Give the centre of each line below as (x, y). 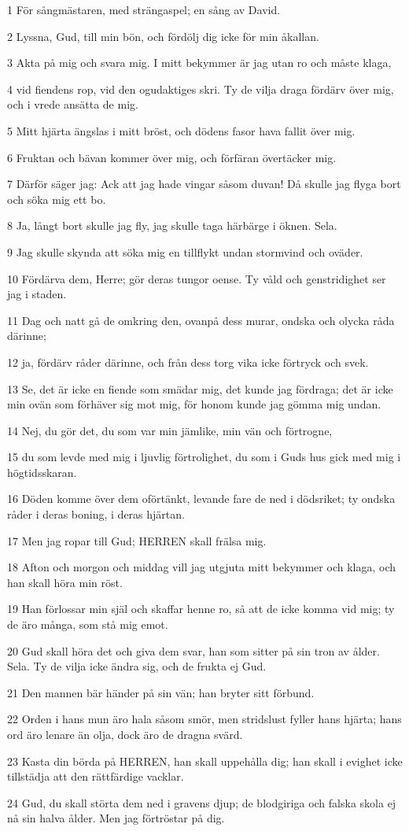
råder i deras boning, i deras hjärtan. (96, 514)
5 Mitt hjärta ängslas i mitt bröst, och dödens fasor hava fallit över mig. (181, 130)
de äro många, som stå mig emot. (88, 624)
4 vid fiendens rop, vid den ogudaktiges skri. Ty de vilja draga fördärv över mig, (201, 89)
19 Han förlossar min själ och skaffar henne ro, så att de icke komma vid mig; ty (201, 609)
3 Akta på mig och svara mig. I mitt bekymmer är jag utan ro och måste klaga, (199, 63)
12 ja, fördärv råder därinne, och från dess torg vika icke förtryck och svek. (188, 362)
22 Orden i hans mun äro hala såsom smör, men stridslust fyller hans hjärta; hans (204, 719)
